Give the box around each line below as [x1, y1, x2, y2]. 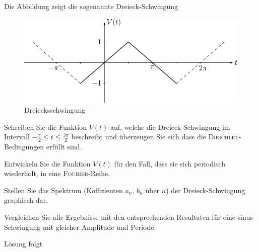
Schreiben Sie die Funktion [4, 121, 87, 132]
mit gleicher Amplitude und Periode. [43, 221, 156, 232]
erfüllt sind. [46, 141, 82, 152]
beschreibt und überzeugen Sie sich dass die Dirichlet [71, 131, 239, 142]
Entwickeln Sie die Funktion [4, 158, 91, 169]
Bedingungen [4, 141, 44, 152]
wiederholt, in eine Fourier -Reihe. [4, 168, 110, 179]
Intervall [4, 131, 30, 142]
